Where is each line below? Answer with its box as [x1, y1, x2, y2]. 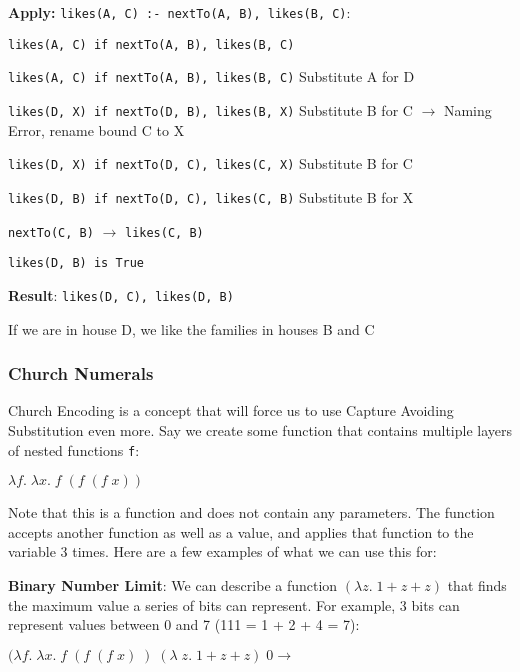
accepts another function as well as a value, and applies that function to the [8, 521, 474, 542]
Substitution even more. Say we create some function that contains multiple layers [8, 419, 513, 440]
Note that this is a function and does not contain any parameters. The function [8, 502, 495, 523]
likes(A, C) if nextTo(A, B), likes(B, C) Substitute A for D [8, 66, 415, 87]
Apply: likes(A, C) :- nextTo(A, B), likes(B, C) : [8, 2, 351, 22]
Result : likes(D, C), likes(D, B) [8, 284, 234, 305]
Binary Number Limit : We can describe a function [8, 574, 338, 595]
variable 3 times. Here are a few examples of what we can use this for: [8, 541, 437, 562]
